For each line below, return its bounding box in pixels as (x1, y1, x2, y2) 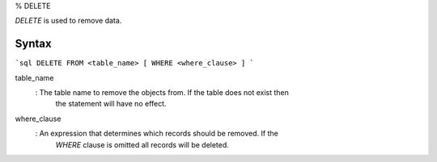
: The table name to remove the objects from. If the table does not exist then (35, 88, 289, 98)
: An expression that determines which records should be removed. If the (35, 129, 278, 139)
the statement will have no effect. (55, 99, 167, 109)
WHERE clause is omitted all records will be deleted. (55, 139, 230, 149)
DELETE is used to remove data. (15, 16, 122, 26)
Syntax (15, 37, 52, 51)
